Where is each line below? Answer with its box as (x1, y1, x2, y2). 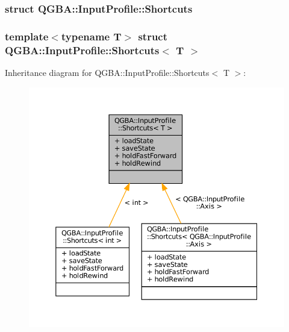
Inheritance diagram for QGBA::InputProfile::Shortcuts (5, 66, 210, 78)
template (5, 28, 49, 43)
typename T (61, 28, 122, 43)
